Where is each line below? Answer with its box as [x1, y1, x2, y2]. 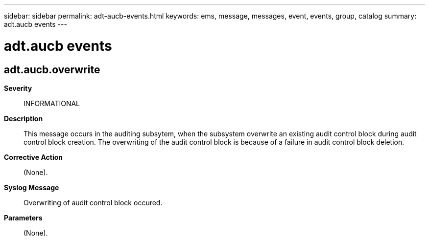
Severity [4, 84, 32, 92]
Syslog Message [4, 183, 59, 192]
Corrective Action [4, 153, 63, 161]
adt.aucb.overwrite [4, 63, 100, 76]
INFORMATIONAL [24, 99, 80, 108]
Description [4, 114, 43, 123]
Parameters [4, 213, 43, 222]
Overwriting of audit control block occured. [24, 198, 163, 207]
